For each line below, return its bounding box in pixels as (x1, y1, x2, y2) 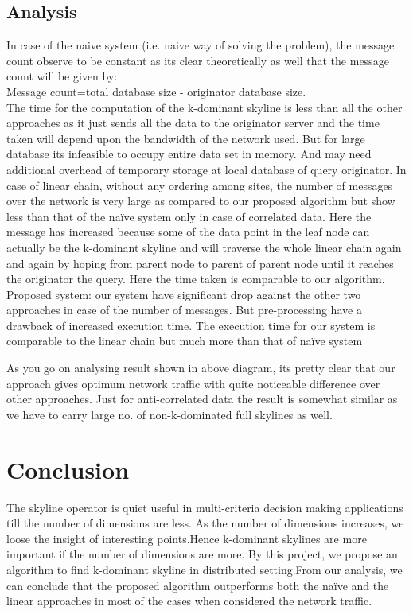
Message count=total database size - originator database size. (6, 83, 306, 99)
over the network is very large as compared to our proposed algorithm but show (6, 192, 395, 209)
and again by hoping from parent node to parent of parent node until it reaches (6, 255, 394, 271)
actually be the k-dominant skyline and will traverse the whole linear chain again (6, 239, 402, 255)
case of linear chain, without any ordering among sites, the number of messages (6, 177, 393, 193)
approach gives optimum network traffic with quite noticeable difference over (6, 375, 380, 391)
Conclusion (6, 453, 130, 485)
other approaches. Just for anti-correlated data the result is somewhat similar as (6, 391, 398, 407)
